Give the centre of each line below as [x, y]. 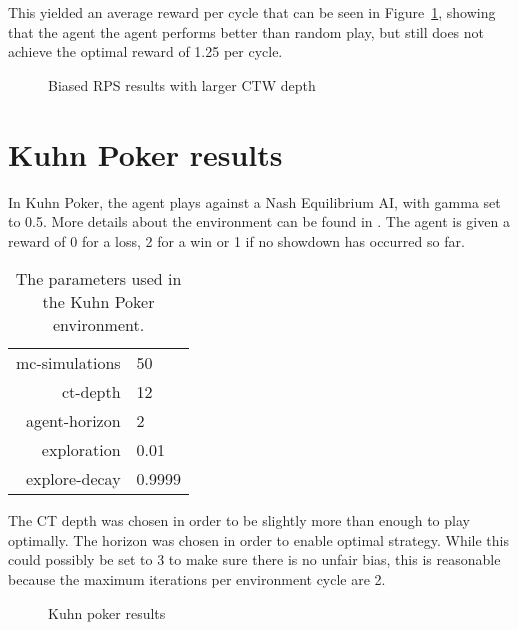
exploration [81, 450]
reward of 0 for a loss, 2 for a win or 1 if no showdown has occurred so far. [236, 240]
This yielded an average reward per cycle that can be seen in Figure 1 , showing [252, 12]
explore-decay [73, 479]
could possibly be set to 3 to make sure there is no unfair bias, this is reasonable [254, 559]
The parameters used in [98, 279]
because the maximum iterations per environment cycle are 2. [197, 579]
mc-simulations [68, 363]
